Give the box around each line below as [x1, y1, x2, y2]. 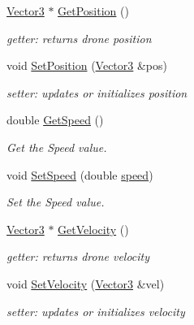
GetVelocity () [58, 220, 129, 237]
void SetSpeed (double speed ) [6, 166, 153, 183]
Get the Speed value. [6, 138, 107, 155]
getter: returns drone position [6, 29, 152, 46]
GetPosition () [58, 2, 129, 19]
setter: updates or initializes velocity [6, 302, 185, 319]
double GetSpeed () [6, 111, 104, 128]
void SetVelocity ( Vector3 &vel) [6, 275, 165, 292]
